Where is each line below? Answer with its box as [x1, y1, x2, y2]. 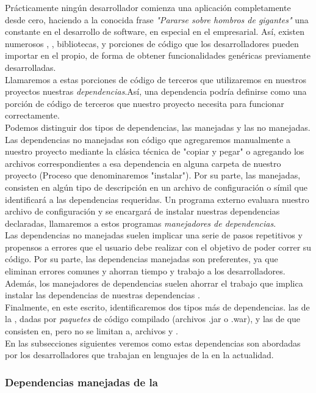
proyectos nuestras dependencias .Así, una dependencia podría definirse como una [5, 85, 307, 98]
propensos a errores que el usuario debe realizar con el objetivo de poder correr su [5, 240, 312, 253]
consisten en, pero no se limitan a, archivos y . [5, 325, 178, 337]
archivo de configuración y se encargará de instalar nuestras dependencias [5, 205, 280, 218]
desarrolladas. [5, 61, 56, 73]
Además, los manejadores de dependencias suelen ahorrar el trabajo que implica [5, 276, 303, 289]
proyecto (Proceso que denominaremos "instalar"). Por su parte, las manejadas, [5, 169, 301, 182]
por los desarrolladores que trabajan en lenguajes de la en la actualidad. [5, 348, 274, 361]
